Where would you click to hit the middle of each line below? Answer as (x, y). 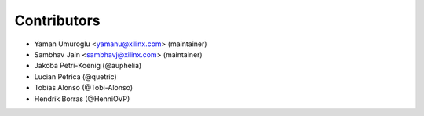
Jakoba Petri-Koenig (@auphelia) (88, 66)
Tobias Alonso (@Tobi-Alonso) (84, 88)
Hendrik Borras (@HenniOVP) (82, 99)
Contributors (58, 20)
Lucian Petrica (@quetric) (75, 76)
